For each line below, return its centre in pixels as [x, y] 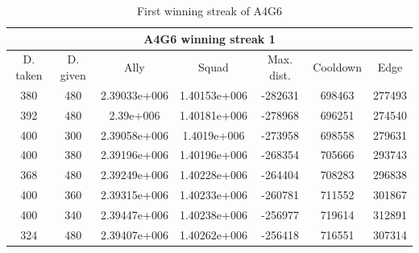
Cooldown [337, 67]
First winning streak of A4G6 [209, 10]
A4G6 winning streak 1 [209, 38]
